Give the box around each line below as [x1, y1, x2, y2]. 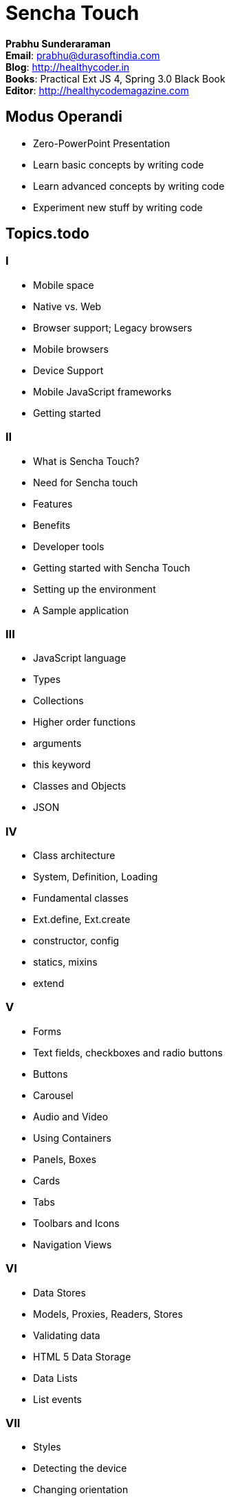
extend [33, 977, 65, 990]
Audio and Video [33, 1110, 109, 1122]
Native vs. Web [33, 300, 102, 312]
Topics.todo [5, 225, 89, 243]
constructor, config [33, 935, 120, 947]
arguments [33, 737, 82, 750]
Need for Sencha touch [33, 476, 138, 488]
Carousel [33, 1089, 74, 1101]
